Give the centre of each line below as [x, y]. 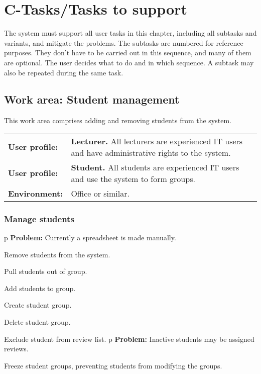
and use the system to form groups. [133, 178]
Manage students [39, 218]
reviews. [16, 349]
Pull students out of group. [46, 271]
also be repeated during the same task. [64, 72]
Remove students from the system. [57, 254]
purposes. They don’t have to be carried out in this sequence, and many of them [128, 53]
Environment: [36, 193]
